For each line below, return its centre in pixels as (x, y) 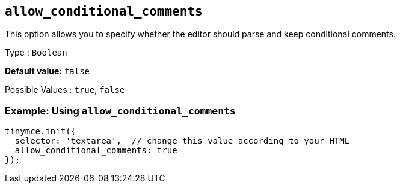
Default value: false (48, 71)
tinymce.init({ (41, 131)
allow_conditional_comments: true (96, 151)
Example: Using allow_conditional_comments (120, 110)
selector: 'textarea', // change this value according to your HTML (182, 141)
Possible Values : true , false (65, 90)
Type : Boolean (36, 53)
